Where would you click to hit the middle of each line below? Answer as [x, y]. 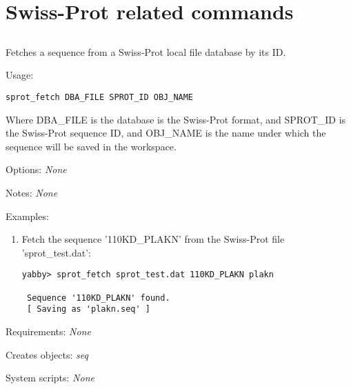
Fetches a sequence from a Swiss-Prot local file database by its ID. [146, 51]
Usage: [20, 75]
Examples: [27, 216]
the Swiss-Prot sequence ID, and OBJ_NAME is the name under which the [166, 133]
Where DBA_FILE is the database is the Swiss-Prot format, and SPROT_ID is [176, 119]
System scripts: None [50, 378]
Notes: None [32, 192]
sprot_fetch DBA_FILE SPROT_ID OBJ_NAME [100, 97]
